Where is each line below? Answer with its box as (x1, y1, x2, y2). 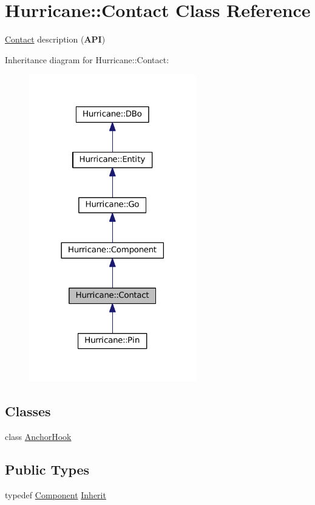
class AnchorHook (5, 430, 72, 442)
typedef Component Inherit (5, 488, 106, 501)
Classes (5, 402, 51, 421)
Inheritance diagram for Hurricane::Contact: (5, 53, 169, 66)
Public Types (5, 459, 90, 478)
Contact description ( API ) (5, 33, 106, 46)
